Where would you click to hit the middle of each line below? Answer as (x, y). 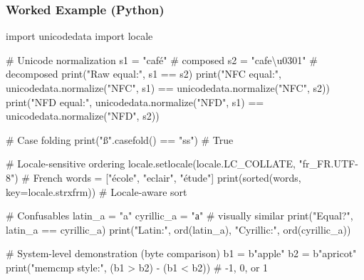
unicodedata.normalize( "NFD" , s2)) (83, 116)
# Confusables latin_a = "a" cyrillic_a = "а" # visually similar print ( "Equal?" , (180, 216)
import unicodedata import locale (79, 36)
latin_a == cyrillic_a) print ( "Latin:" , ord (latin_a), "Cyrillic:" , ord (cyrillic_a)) (178, 229)
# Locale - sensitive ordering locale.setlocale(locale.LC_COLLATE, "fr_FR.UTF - (182, 164)
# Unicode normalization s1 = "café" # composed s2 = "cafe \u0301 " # (162, 59)
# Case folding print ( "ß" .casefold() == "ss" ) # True (120, 139)
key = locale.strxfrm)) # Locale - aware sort (97, 191)
